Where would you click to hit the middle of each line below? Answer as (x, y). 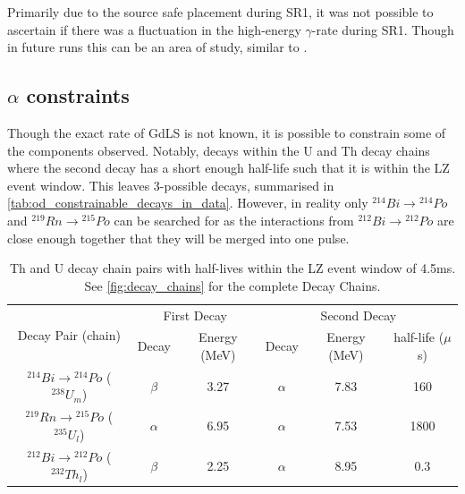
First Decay (195, 315)
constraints (78, 95)
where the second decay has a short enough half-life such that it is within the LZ (228, 168)
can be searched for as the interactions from (234, 220)
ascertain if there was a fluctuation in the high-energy (154, 29)
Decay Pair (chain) (69, 334)
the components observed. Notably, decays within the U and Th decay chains (219, 150)
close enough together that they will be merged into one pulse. (178, 238)
